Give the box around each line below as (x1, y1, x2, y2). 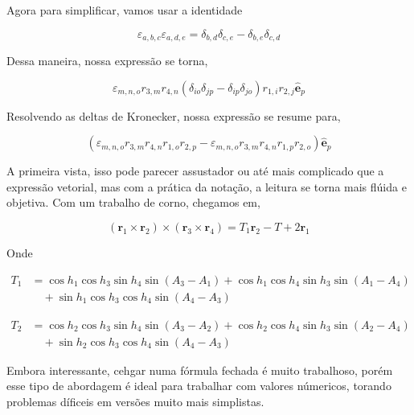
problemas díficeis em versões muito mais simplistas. (6, 392, 264, 409)
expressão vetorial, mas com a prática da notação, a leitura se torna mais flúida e (6, 178, 407, 195)
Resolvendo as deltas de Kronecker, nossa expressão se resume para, (6, 107, 341, 124)
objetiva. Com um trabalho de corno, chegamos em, (6, 194, 260, 211)
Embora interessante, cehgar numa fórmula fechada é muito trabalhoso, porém (6, 361, 393, 378)
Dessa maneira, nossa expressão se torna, (6, 52, 208, 69)
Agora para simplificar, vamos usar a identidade (6, 2, 243, 18)
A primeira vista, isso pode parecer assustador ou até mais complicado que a (6, 162, 384, 179)
